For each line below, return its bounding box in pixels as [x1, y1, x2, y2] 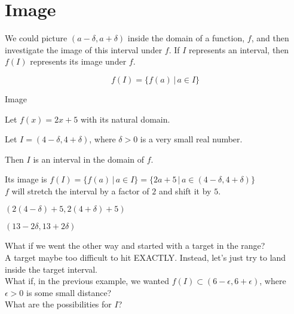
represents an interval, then [189, 43, 289, 56]
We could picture [5, 32, 68, 44]
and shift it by [158, 184, 212, 197]
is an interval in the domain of [33, 153, 145, 165]
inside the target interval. [5, 263, 97, 275]
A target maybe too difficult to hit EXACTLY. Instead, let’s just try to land [5, 251, 286, 264]
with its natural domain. [80, 112, 170, 125]
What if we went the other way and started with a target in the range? [5, 239, 265, 252]
